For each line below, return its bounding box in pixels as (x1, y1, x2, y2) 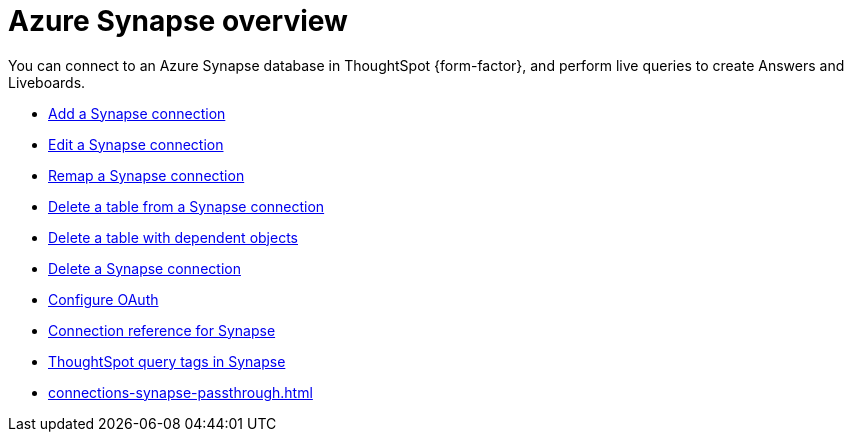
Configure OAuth (48, 290, 159, 308)
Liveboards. (8, 73, 86, 91)
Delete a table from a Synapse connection (48, 197, 325, 215)
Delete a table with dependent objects (48, 228, 298, 246)
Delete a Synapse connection (48, 259, 241, 277)
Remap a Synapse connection (48, 166, 245, 184)
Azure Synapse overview (8, 4, 348, 38)
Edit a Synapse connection (48, 135, 224, 153)
